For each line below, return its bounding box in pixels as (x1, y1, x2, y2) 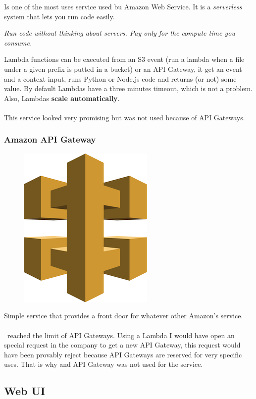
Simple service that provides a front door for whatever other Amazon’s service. (4, 310, 243, 321)
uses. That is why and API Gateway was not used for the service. (4, 359, 203, 369)
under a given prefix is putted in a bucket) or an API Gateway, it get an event (4, 63, 242, 74)
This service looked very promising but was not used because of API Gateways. (4, 112, 245, 122)
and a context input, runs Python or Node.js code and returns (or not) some (4, 73, 237, 84)
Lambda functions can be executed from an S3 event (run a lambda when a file (4, 54, 245, 64)
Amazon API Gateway (4, 133, 96, 146)
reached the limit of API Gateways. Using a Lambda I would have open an (7, 330, 235, 340)
